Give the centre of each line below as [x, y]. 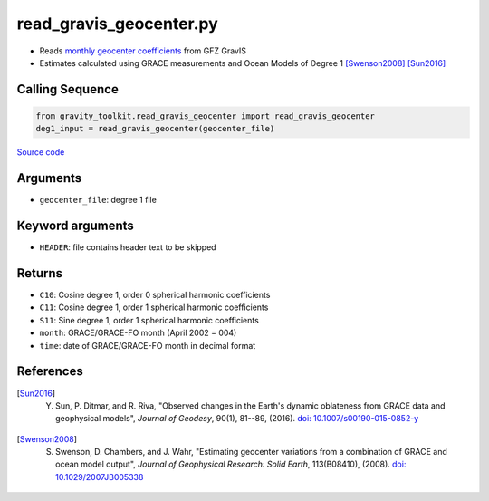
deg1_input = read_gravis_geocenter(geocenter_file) [155, 129]
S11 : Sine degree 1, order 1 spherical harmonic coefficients [149, 320]
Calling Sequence [68, 89]
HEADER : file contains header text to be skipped [128, 247]
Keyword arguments [76, 226]
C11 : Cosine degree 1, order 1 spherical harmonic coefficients [154, 307]
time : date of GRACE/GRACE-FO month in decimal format [148, 345]
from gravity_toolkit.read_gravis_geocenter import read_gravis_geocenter [206, 116]
